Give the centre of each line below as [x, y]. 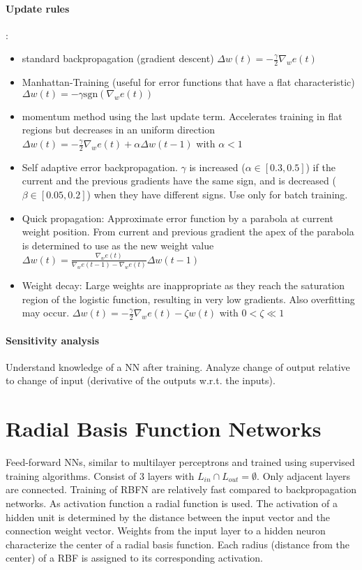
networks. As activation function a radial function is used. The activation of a [172, 503]
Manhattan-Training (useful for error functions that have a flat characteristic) [188, 82]
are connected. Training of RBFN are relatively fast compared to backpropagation [181, 489]
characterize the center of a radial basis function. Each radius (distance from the [178, 544]
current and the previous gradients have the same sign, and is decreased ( [179, 181]
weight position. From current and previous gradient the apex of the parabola [188, 232]
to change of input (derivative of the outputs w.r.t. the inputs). [141, 380]
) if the [320, 167]
